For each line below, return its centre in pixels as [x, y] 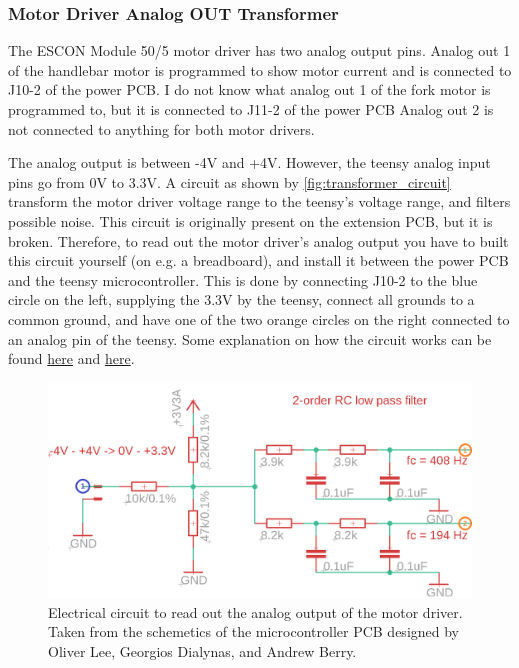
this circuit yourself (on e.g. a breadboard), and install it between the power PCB [258, 260]
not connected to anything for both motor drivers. [161, 128]
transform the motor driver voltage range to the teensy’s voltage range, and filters [259, 201]
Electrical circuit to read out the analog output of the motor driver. [255, 611]
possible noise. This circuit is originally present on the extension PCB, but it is [250, 220]
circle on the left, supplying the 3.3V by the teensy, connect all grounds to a [241, 299]
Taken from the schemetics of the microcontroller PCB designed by [254, 631]
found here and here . [71, 358]
